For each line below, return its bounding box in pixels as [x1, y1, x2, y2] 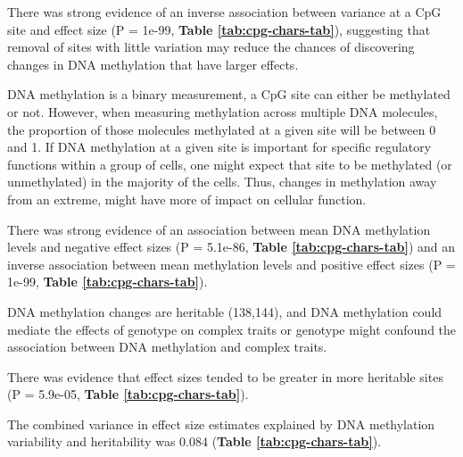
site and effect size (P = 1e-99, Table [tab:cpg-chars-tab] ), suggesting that [7, 20, 431, 38]
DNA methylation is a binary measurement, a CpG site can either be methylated [7, 85, 451, 104]
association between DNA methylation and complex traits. [7, 337, 327, 356]
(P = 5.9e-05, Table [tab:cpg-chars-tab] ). [7, 385, 249, 403]
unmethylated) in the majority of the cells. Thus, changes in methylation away [7, 172, 437, 191]
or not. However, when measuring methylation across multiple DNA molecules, [7, 102, 438, 120]
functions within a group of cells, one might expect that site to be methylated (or [7, 154, 452, 173]
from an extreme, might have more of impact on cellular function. [7, 189, 367, 208]
